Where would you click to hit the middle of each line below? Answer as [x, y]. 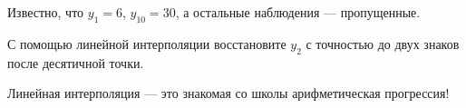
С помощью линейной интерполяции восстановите [147, 43]
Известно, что [46, 12]
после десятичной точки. [76, 62]
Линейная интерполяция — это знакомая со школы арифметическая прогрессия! [228, 93]
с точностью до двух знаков [383, 43]
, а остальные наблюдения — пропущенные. [298, 12]
